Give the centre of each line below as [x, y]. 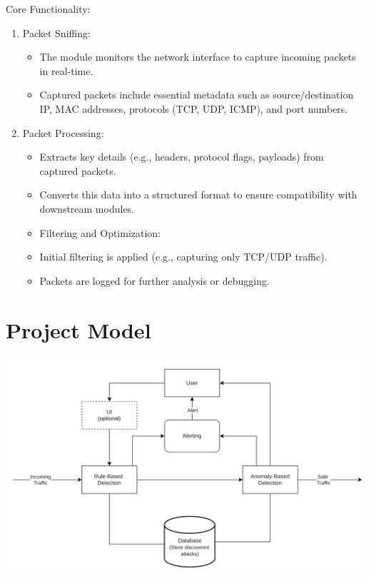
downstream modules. [87, 208]
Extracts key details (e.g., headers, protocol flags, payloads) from [182, 157]
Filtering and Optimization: [100, 232]
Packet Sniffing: [56, 32]
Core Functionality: [48, 9]
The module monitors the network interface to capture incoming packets [198, 57]
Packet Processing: [63, 132]
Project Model [78, 329]
